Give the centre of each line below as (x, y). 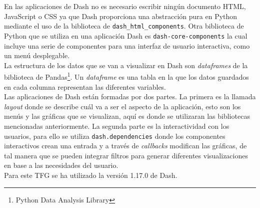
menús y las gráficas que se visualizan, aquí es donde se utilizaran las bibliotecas (127, 116)
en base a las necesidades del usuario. (61, 165)
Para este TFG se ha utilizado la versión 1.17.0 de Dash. (91, 175)
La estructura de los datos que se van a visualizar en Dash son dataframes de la (126, 65)
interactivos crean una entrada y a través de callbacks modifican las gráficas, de (125, 146)
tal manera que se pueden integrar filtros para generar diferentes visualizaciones (126, 155)
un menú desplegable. (37, 55)
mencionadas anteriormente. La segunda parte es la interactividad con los (117, 126)
